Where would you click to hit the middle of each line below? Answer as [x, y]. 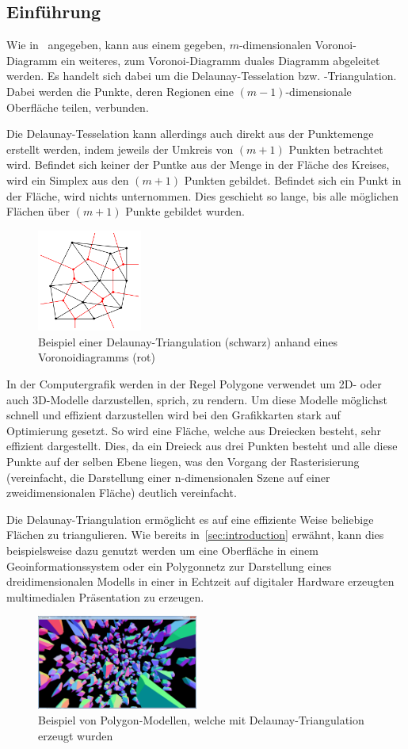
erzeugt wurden [76, 735]
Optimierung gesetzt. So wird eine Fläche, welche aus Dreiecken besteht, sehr [194, 430]
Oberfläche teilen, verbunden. [78, 107]
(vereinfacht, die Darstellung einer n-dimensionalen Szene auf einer [168, 477]
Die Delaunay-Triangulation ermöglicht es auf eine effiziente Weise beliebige [190, 519]
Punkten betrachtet [336, 149]
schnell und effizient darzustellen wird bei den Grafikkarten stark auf [173, 415]
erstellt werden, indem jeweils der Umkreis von [120, 149]
